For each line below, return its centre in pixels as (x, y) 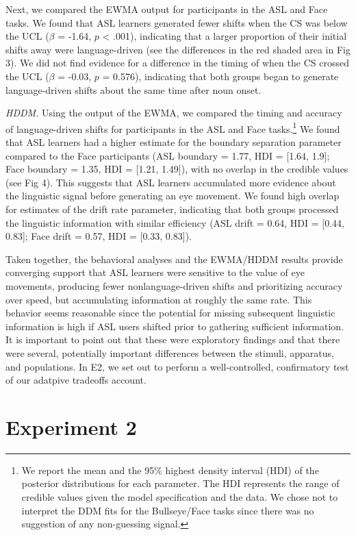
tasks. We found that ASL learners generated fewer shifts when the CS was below (177, 22)
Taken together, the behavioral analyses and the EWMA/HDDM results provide (174, 259)
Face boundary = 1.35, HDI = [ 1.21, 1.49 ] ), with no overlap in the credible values (177, 169)
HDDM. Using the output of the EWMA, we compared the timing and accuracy (174, 113)
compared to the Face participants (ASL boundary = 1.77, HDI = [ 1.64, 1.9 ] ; (168, 155)
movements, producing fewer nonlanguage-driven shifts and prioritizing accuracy (174, 285)
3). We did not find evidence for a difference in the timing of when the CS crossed (177, 63)
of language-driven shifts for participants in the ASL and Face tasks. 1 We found (173, 127)
